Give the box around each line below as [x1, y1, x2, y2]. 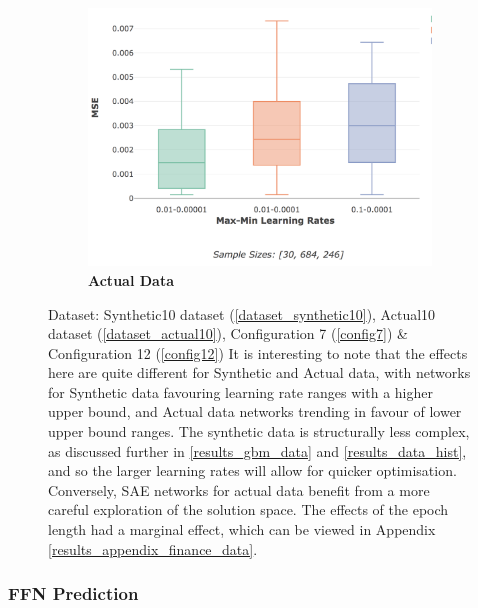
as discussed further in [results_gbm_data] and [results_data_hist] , [48, 440, 467, 461]
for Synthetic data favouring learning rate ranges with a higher [48, 381, 433, 402]
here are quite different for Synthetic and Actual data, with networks [48, 362, 471, 383]
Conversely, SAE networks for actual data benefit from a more [48, 479, 430, 500]
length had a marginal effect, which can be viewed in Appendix [48, 519, 436, 540]
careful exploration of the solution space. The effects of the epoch [48, 499, 449, 520]
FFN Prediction [8, 581, 139, 606]
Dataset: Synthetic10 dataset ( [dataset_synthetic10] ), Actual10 [48, 303, 436, 324]
